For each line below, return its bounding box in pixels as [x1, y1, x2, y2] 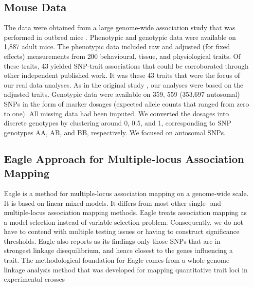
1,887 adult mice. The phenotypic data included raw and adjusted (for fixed [4, 41, 230, 52]
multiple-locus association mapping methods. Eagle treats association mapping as [4, 207, 247, 217]
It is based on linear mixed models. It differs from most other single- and [4, 197, 221, 208]
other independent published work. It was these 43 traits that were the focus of [4, 70, 240, 80]
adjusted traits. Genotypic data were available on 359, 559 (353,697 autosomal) [4, 89, 240, 99]
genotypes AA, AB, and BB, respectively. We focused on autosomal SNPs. [4, 127, 226, 137]
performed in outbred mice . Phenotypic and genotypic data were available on [4, 32, 236, 42]
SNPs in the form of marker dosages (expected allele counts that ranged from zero [4, 98, 249, 108]
